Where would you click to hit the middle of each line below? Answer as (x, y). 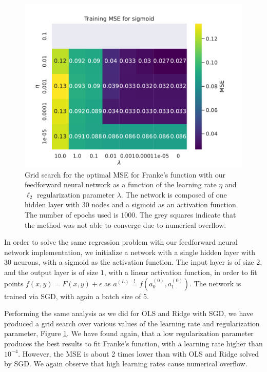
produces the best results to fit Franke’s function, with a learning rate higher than (133, 343)
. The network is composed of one (174, 194)
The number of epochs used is (72, 214)
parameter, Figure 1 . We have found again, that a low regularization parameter (129, 333)
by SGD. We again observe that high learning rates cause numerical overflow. (126, 364)
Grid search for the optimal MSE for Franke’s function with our (125, 174)
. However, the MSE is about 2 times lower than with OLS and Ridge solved (139, 353)
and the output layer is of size (51, 272)
